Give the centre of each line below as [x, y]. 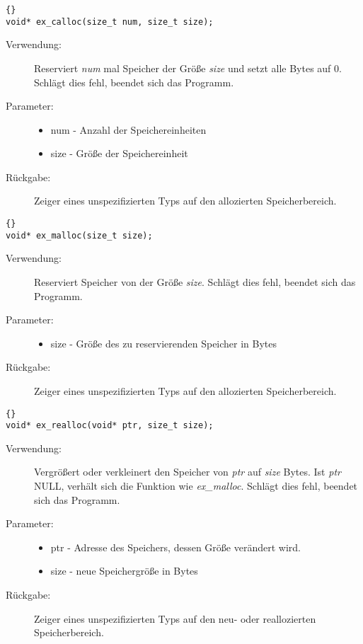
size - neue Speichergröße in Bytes [124, 571]
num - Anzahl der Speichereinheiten [128, 129]
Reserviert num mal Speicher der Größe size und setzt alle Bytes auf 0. [188, 68]
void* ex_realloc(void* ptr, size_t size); [110, 426]
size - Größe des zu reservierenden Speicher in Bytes [164, 343]
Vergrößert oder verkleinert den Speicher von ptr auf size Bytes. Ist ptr [188, 472]
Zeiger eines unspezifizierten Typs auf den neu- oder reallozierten [175, 618]
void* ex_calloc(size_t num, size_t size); [110, 22]
